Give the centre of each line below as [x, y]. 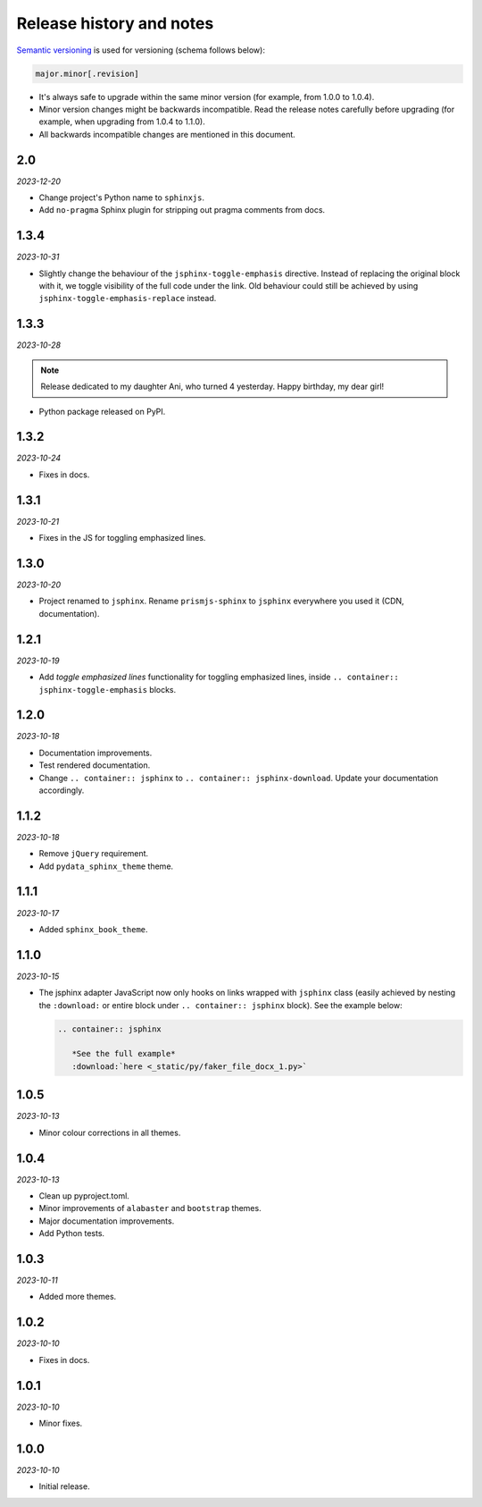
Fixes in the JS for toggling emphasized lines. [122, 538]
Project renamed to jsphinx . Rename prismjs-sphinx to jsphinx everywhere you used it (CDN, [222, 601]
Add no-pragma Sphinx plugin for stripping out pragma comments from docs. [182, 210]
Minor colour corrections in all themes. [110, 1132]
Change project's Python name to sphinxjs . [122, 198]
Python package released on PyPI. [102, 411]
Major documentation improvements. [107, 1221]
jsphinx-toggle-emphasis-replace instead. [128, 299]
